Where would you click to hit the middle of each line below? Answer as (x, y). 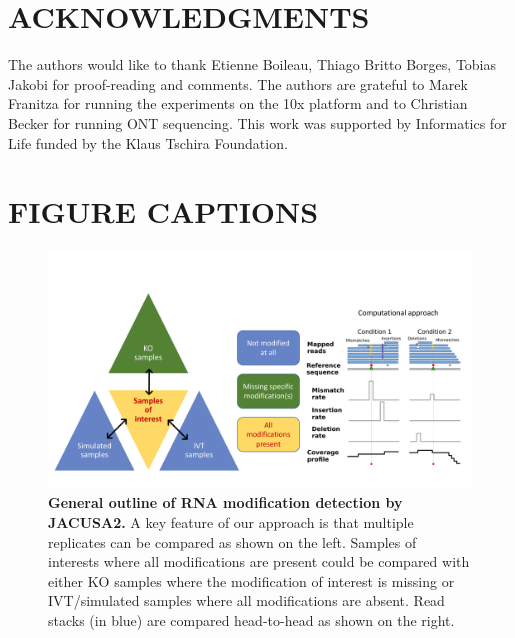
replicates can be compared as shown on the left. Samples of (232, 541)
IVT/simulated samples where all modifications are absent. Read (246, 600)
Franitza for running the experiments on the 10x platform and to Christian (238, 103)
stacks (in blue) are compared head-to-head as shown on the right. (251, 619)
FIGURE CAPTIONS (163, 211)
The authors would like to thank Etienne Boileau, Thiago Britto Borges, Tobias (252, 64)
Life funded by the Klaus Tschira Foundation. (148, 142)
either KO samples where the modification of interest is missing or (251, 580)
